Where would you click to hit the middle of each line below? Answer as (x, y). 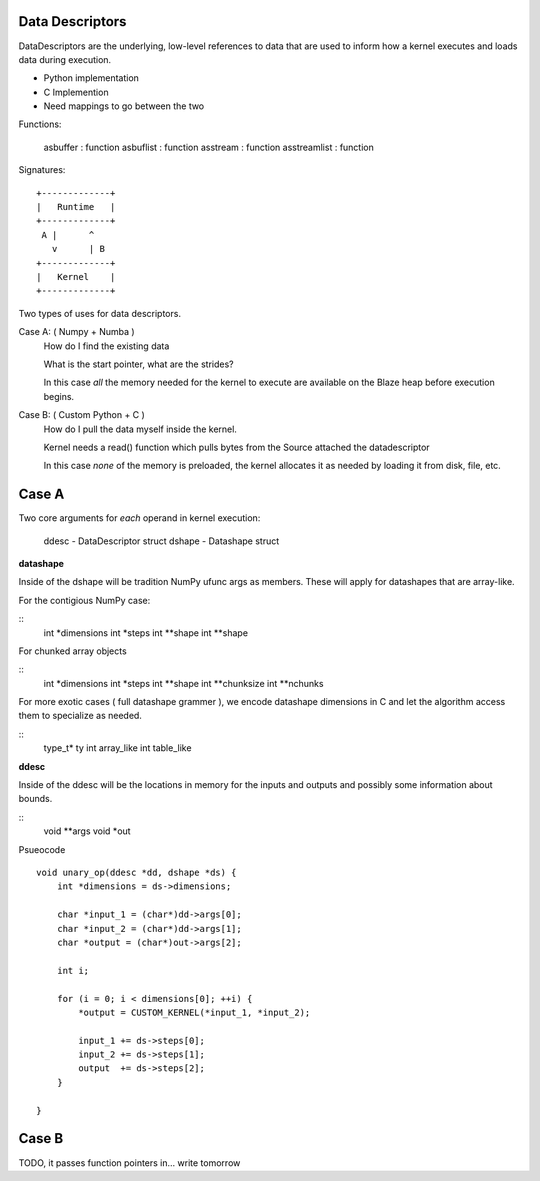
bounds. (35, 799)
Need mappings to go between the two (124, 106)
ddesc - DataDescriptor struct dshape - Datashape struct (161, 541)
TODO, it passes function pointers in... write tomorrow (129, 1162)
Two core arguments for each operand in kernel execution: (139, 518)
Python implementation (91, 78)
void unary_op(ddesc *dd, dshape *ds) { (136, 872)
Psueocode (42, 849)
